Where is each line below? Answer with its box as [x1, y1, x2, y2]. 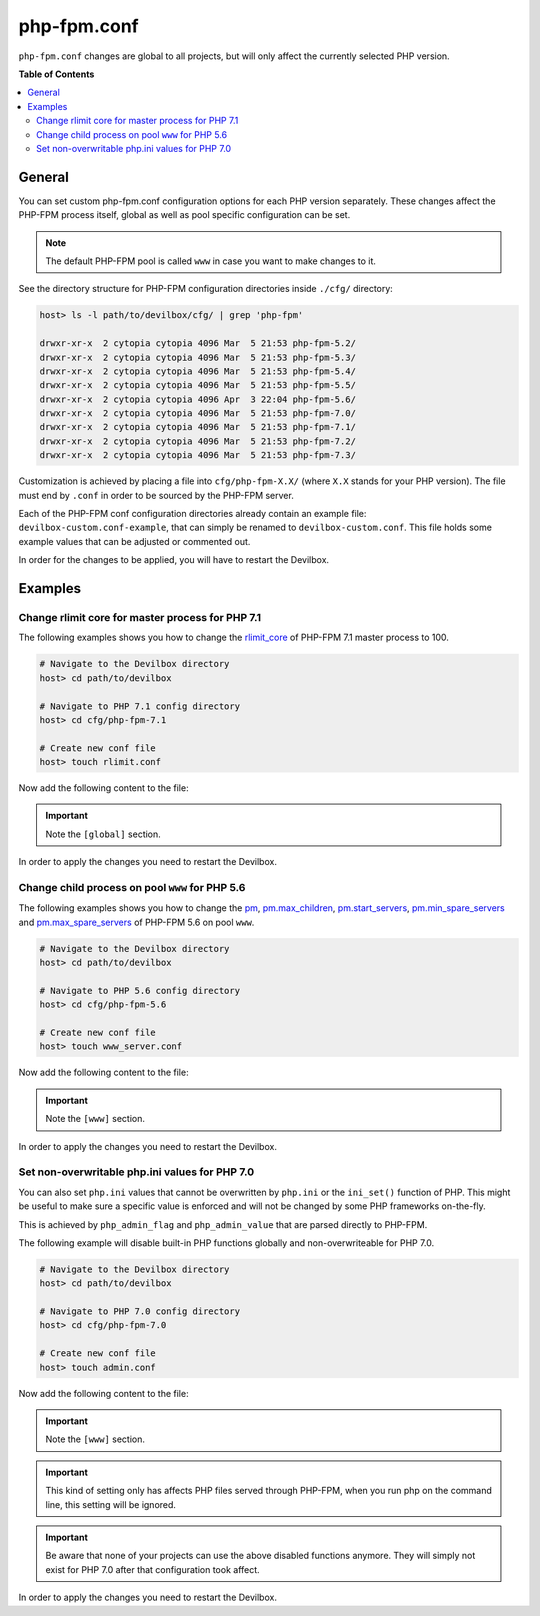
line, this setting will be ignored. [45, 1498, 177, 1510]
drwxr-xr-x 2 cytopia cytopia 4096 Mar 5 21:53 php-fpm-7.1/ [39, 421, 357, 433]
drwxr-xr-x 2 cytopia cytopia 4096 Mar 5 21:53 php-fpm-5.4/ [39, 365, 357, 377]
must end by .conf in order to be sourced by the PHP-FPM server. [18, 489, 294, 501]
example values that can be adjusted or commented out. [18, 535, 251, 547]
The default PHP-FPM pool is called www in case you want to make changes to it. [45, 255, 377, 267]
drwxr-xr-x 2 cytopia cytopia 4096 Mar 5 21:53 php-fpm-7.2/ [39, 435, 357, 447]
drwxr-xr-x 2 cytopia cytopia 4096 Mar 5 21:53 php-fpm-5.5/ [39, 380, 357, 391]
